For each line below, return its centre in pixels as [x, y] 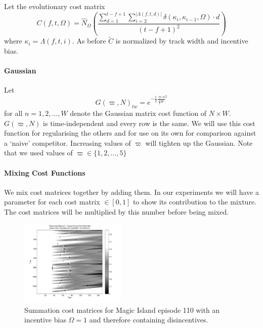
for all [13, 113]
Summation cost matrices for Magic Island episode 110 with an [122, 310]
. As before [89, 41]
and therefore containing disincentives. [149, 320]
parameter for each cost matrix [52, 202]
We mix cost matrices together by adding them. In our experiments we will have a [131, 192]
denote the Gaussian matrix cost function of [138, 113]
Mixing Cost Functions [45, 172]
